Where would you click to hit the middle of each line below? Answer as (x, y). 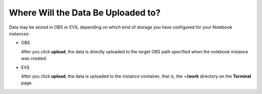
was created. (34, 59)
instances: (19, 33)
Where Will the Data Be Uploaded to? (85, 13)
